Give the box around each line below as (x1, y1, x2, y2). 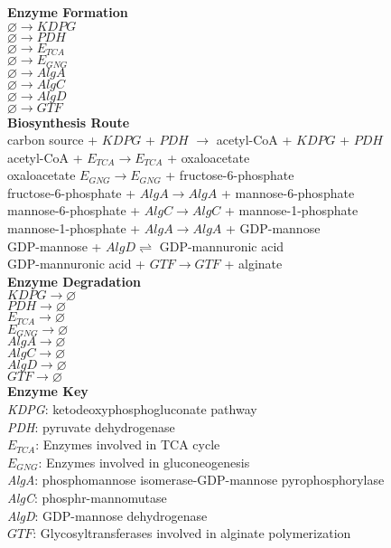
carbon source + (7, 130, 98, 149)
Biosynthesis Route (7, 112, 130, 131)
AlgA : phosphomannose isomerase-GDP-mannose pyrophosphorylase (7, 470, 385, 489)
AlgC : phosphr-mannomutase (7, 487, 167, 506)
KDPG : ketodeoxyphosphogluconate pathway (7, 399, 257, 418)
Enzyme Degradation (7, 271, 142, 290)
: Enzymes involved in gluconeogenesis (38, 452, 250, 471)
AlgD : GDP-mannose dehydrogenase (7, 505, 208, 524)
